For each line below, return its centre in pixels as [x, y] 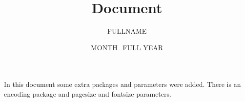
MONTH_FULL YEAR [127, 47]
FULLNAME [127, 31]
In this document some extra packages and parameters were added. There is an [122, 84]
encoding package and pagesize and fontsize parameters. [88, 93]
